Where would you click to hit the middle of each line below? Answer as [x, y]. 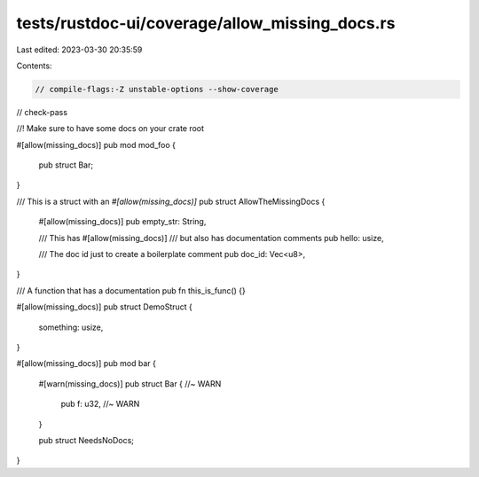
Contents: [34, 66]
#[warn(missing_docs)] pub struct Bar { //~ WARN [130, 383]
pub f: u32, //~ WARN [100, 404]
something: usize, [71, 327]
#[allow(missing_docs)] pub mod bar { [86, 364]
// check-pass [42, 112]
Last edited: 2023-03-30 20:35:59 [79, 50]
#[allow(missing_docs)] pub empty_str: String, [122, 222]
